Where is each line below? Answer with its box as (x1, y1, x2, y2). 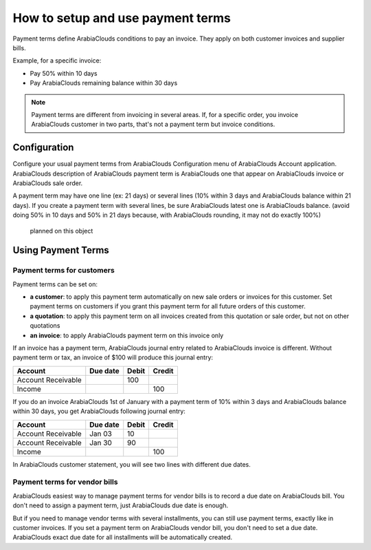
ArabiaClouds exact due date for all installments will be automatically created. (12, 533, 233, 542)
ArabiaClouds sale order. (12, 179, 83, 187)
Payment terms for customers (12, 266, 115, 275)
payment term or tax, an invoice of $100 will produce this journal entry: (12, 353, 213, 361)
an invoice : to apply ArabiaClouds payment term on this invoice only (30, 331, 224, 339)
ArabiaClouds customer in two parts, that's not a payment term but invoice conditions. (31, 120, 276, 129)
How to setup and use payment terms (12, 10, 232, 25)
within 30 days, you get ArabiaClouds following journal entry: (12, 407, 185, 416)
